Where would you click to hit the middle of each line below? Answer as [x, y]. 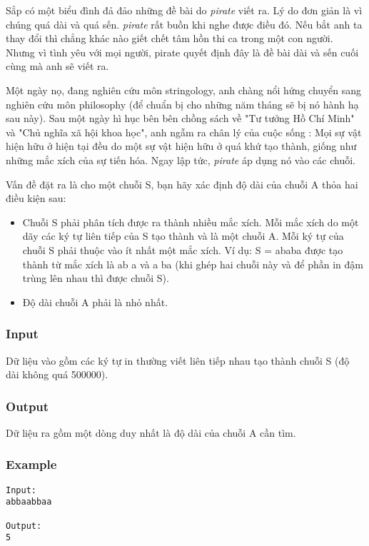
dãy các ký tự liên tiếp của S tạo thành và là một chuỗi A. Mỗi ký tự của [183, 236]
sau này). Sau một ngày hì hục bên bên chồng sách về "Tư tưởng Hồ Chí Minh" [180, 118]
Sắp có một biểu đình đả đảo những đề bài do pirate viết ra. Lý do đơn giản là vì [184, 10]
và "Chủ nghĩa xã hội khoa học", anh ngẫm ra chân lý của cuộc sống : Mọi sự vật [184, 132]
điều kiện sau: [36, 198]
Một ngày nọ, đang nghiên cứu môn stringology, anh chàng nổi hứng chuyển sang [184, 90]
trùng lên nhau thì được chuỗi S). [96, 278]
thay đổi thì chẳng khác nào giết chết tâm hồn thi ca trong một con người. [170, 38]
